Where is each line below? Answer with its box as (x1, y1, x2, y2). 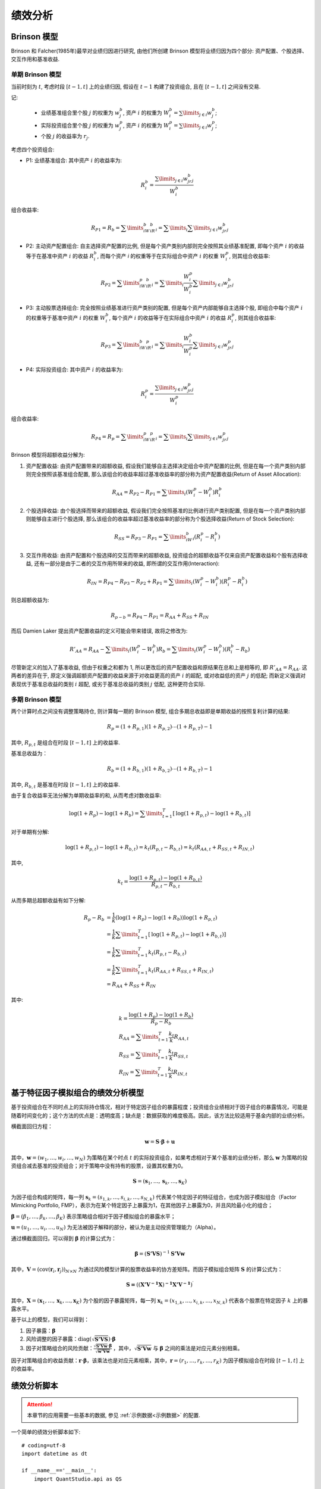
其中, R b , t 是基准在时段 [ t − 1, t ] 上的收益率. (11, 781, 121, 789)
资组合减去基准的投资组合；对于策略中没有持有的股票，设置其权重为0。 (11, 1162, 187, 1170)
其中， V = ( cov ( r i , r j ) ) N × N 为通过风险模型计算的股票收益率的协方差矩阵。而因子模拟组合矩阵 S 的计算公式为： (11, 1266, 283, 1274)
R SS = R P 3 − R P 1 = (114, 534, 163, 541)
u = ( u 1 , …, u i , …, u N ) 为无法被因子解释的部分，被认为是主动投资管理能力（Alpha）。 (11, 1224, 219, 1232)
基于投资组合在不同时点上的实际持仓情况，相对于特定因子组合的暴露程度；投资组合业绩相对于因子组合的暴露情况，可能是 (11, 1104, 308, 1111)
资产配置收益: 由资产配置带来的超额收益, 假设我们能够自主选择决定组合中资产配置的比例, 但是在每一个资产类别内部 (26, 462, 306, 469)
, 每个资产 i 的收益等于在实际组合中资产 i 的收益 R (109, 314, 232, 322)
